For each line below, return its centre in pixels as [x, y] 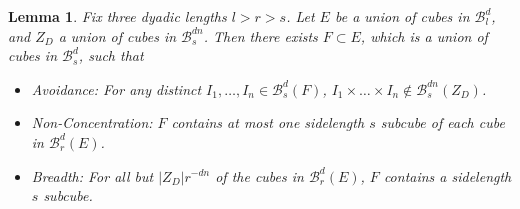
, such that [111, 55]
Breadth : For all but [92, 175]
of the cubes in [259, 175]
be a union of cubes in [402, 16]
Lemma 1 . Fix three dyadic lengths [117, 16]
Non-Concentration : [92, 122]
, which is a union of [424, 35]
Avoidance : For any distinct [116, 88]
